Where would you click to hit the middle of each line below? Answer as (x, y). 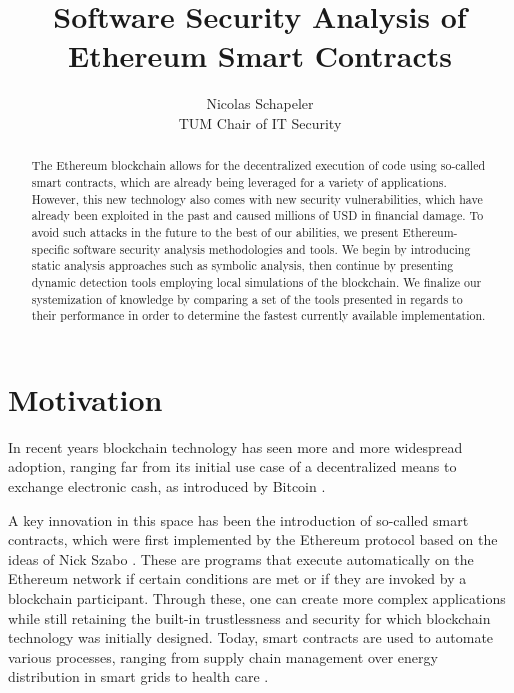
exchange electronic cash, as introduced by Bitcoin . (167, 485)
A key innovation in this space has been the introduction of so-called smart (238, 519)
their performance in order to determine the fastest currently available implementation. (258, 315)
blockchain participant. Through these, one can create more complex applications (257, 597)
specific (50, 248)
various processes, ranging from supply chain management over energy (223, 656)
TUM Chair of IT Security (260, 122)
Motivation (85, 398)
